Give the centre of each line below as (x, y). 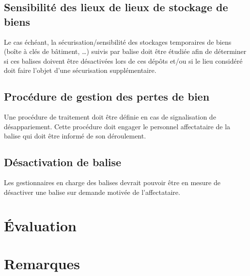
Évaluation (40, 225)
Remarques (42, 263)
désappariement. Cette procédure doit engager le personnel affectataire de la (117, 126)
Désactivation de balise (63, 162)
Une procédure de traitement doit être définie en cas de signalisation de (110, 117)
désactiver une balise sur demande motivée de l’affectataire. (92, 192)
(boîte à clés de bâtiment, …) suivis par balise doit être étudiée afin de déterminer (125, 51)
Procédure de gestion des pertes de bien (107, 96)
